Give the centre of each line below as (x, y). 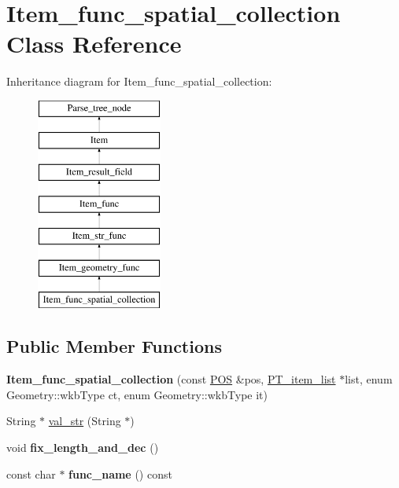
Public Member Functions (114, 346)
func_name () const (120, 473)
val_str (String (85, 421)
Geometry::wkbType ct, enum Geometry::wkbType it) (137, 394)
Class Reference (94, 44)
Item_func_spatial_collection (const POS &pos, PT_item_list (171, 379)
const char (31, 473)
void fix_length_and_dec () (83, 448)
